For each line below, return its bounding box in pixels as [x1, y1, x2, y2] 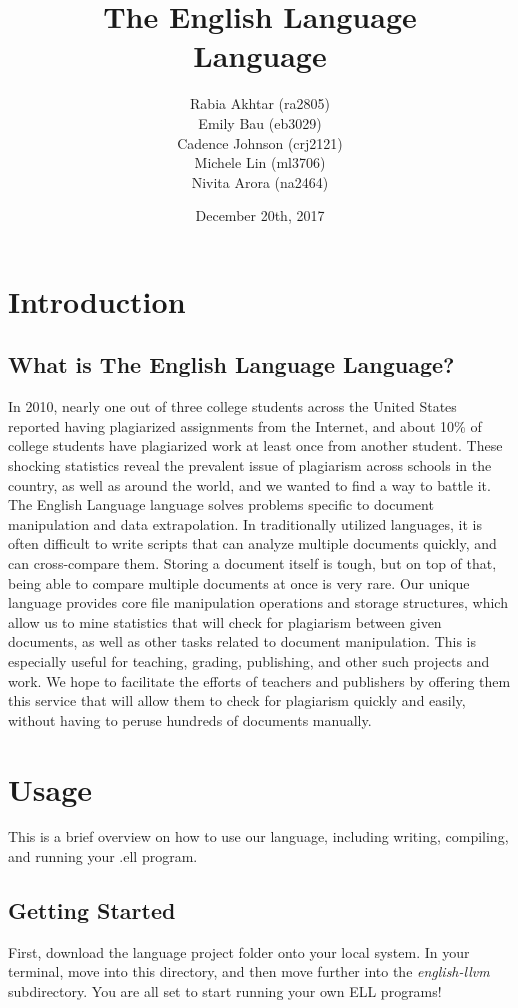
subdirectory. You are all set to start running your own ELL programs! [8, 981, 442, 1002]
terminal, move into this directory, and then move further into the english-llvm [8, 961, 490, 982]
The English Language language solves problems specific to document [8, 494, 434, 515]
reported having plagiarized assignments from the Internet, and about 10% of [8, 415, 482, 436]
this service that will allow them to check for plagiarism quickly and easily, [8, 690, 466, 711]
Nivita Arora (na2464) [191, 171, 329, 192]
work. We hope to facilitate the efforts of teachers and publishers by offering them [8, 670, 511, 691]
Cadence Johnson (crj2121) [177, 132, 343, 153]
